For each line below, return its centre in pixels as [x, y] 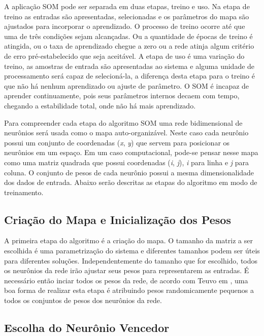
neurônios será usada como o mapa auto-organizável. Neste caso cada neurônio [126, 133]
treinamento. [24, 192]
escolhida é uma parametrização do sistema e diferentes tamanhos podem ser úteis [132, 251]
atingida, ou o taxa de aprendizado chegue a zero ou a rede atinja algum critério [129, 46]
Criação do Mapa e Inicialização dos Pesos [118, 219]
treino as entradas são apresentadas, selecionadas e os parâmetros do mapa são [127, 16]
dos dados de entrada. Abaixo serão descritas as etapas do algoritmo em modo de [131, 182]
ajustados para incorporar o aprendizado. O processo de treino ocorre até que [125, 26]
